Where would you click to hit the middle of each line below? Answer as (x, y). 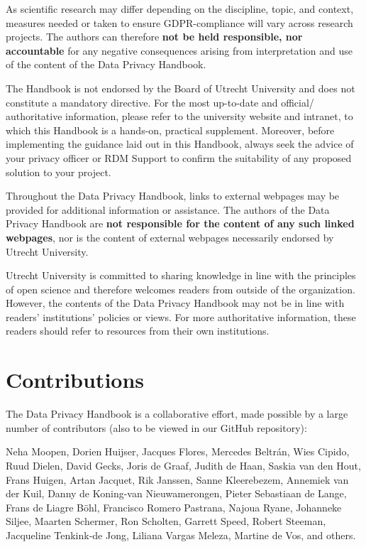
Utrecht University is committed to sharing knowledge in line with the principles (181, 275)
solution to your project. (59, 172)
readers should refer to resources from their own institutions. (138, 331)
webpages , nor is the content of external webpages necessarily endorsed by (170, 237)
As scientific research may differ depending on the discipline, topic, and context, (180, 9)
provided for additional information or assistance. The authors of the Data (168, 209)
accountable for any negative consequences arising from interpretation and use (179, 50)
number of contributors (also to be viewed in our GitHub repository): (156, 427)
